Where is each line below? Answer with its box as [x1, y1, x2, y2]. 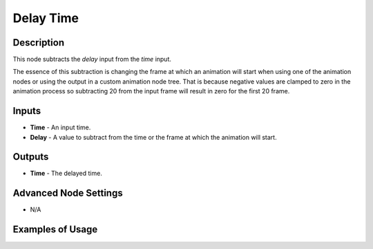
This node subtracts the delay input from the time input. [12, 55, 172, 64]
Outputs [12, 151, 49, 163]
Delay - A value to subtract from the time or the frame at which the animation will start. [30, 133, 277, 141]
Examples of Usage [12, 223, 98, 235]
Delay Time [12, 10, 79, 26]
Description [12, 37, 65, 48]
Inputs [12, 105, 41, 117]
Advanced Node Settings [12, 187, 124, 199]
